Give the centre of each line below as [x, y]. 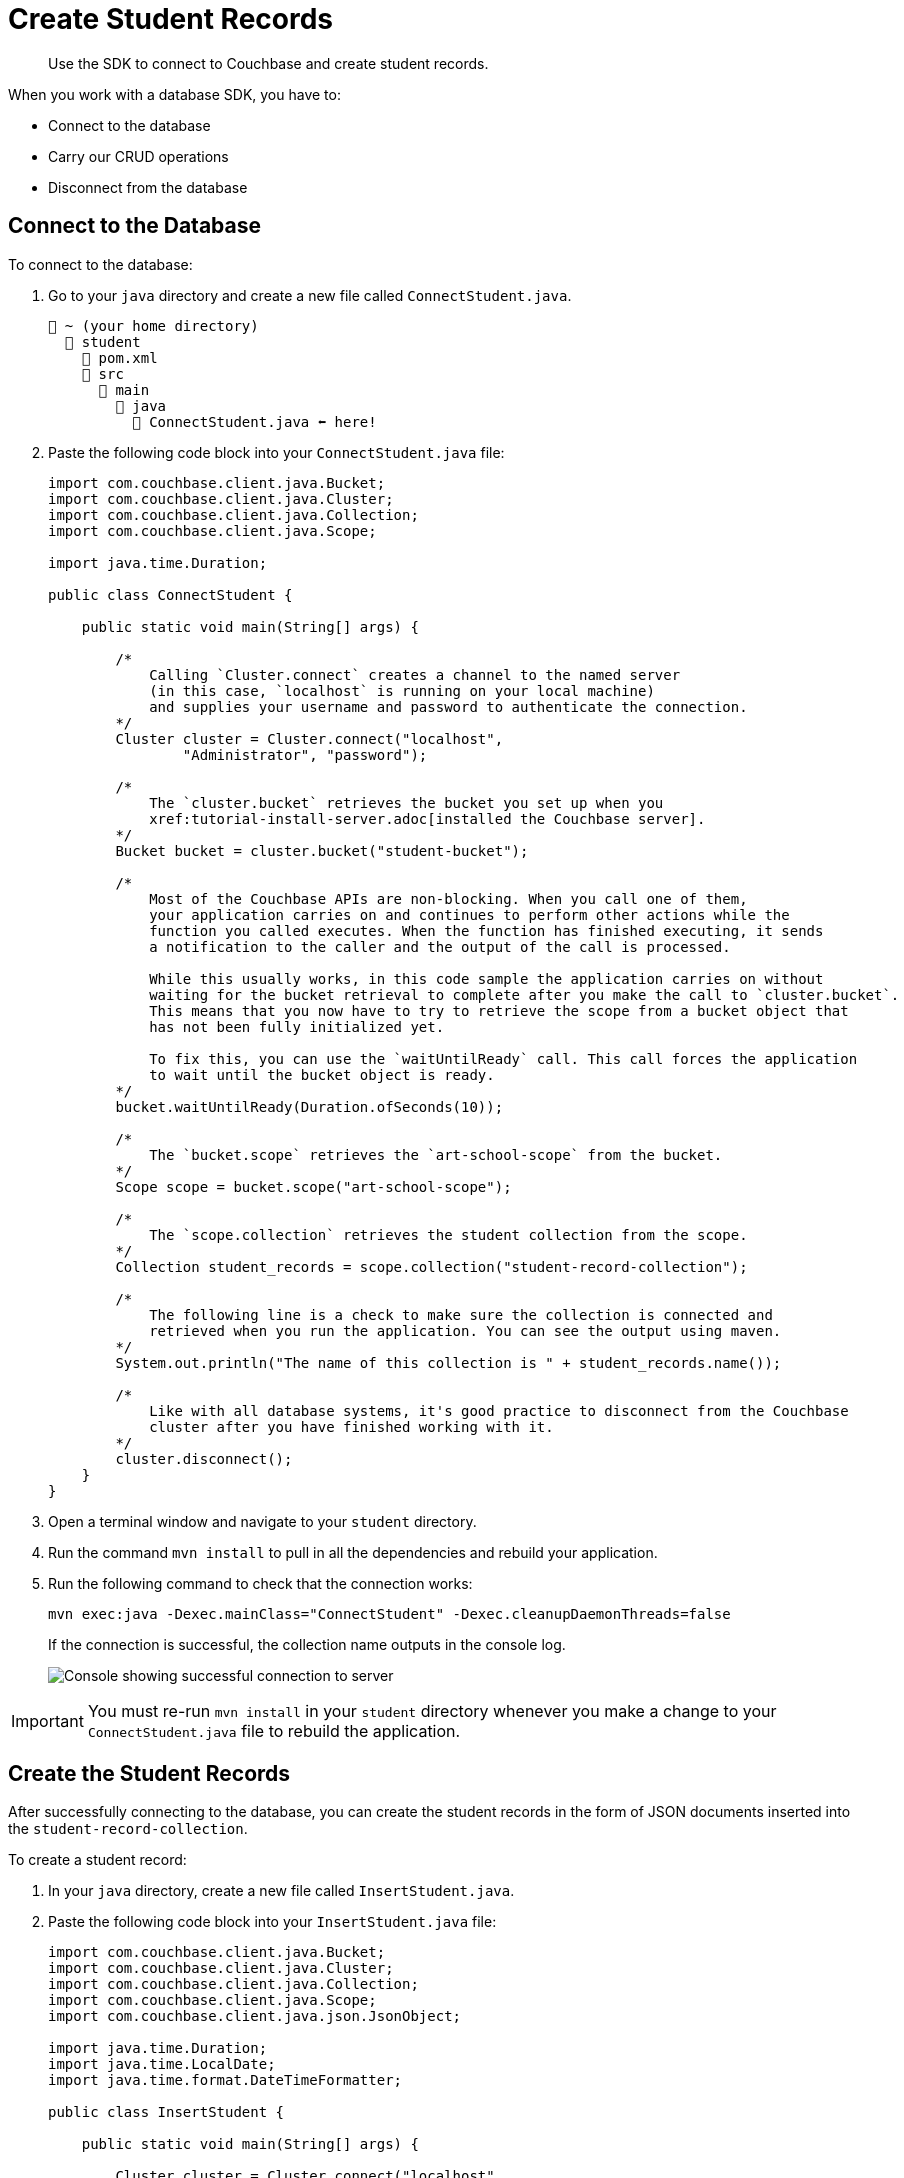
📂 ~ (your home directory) [153, 325]
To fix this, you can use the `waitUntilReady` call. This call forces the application [503, 1058]
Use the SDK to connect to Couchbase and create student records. [268, 63]
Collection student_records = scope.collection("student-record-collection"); [431, 1266]
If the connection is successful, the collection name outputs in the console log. [307, 1644]
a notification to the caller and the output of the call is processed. [440, 946]
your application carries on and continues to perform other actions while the [469, 914]
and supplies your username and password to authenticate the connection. [448, 706]
